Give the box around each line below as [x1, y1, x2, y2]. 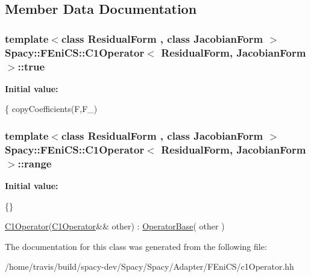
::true [17, 58, 45, 73]
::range [17, 155, 52, 170]
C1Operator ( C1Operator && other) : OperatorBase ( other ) [5, 220, 225, 232]
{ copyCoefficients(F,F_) [5, 102, 98, 115]
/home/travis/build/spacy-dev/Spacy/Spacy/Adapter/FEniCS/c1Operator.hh [5, 260, 294, 273]
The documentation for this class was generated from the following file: [5, 240, 267, 252]
